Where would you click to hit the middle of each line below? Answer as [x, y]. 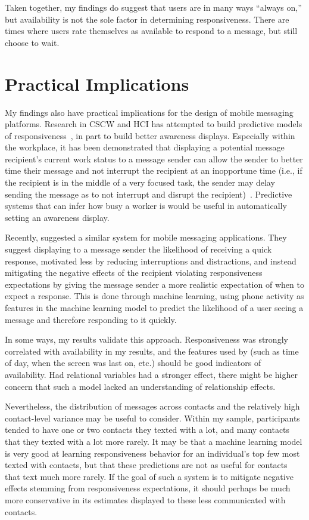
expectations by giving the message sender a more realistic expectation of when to [154, 284]
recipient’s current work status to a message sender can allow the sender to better [154, 159]
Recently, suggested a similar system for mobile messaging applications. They [146, 237]
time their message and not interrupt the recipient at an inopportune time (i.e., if [154, 170]
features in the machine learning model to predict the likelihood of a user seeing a [154, 307]
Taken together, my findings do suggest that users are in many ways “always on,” [153, 7]
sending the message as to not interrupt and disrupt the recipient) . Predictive [149, 194]
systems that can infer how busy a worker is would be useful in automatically [146, 206]
